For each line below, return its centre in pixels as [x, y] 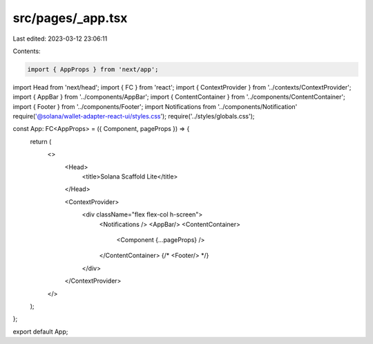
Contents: [27, 51]
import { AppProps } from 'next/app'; [93, 69]
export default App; [40, 332]
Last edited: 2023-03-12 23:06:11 [60, 39]
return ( [41, 141]
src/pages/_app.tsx [70, 18]
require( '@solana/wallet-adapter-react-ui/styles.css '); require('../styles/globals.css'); [134, 117]
